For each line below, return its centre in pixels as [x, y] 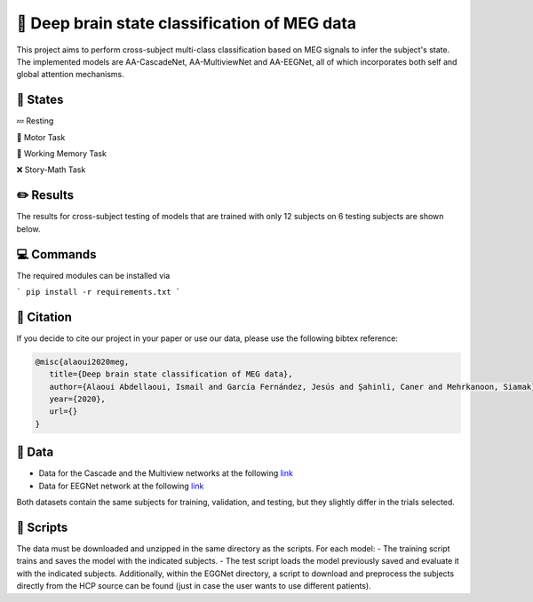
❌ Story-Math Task [51, 170]
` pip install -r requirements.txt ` [99, 292]
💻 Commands [56, 254]
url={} [64, 412]
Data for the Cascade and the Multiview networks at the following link [166, 473]
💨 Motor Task [41, 137]
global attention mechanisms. [70, 75]
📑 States [40, 100]
